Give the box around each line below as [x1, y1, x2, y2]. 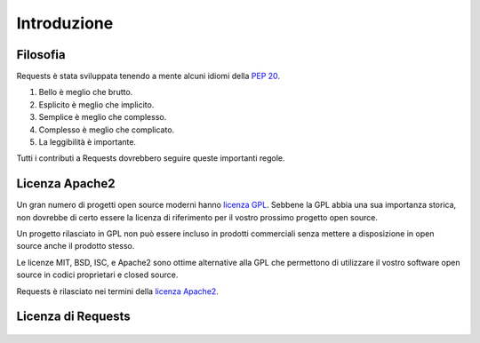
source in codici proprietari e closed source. [16, 269, 179, 280]
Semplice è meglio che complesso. [38, 112, 167, 123]
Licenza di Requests [16, 309, 131, 324]
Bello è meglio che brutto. [38, 87, 133, 98]
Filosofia [16, 47, 66, 62]
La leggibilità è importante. [38, 137, 137, 148]
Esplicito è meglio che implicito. [38, 99, 155, 110]
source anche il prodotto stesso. [16, 241, 135, 251]
